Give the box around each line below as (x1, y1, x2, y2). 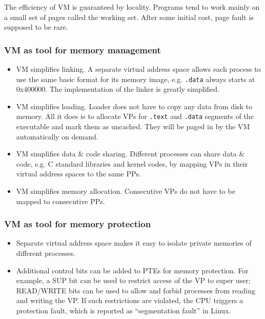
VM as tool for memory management (4, 43, 161, 56)
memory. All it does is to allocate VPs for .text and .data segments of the (16, 111, 254, 122)
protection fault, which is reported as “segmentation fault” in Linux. (16, 305, 231, 316)
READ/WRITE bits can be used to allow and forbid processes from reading (16, 285, 256, 295)
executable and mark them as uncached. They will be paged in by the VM (16, 121, 250, 132)
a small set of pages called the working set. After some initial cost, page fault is (4, 11, 254, 22)
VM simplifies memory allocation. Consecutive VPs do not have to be (16, 186, 235, 196)
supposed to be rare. (4, 22, 68, 32)
